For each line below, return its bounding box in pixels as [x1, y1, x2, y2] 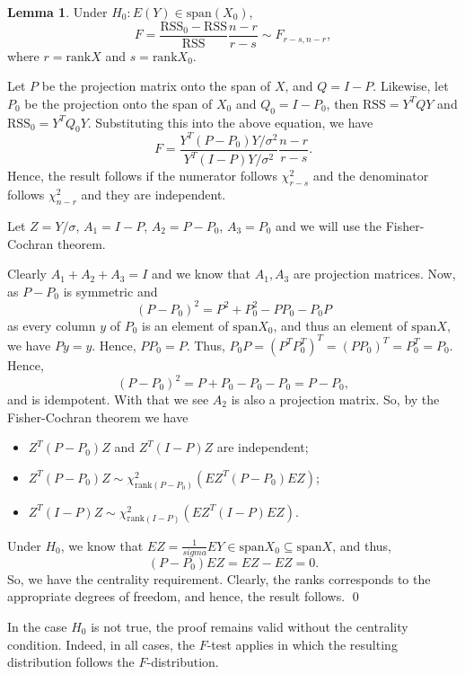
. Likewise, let [373, 76, 449, 95]
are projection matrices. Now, [293, 264, 456, 283]
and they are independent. [81, 185, 226, 204]
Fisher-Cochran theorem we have [7, 407, 189, 426]
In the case [7, 617, 67, 635]
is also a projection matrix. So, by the [231, 390, 440, 408]
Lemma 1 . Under [7, 3, 108, 21]
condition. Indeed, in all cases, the [7, 634, 195, 653]
